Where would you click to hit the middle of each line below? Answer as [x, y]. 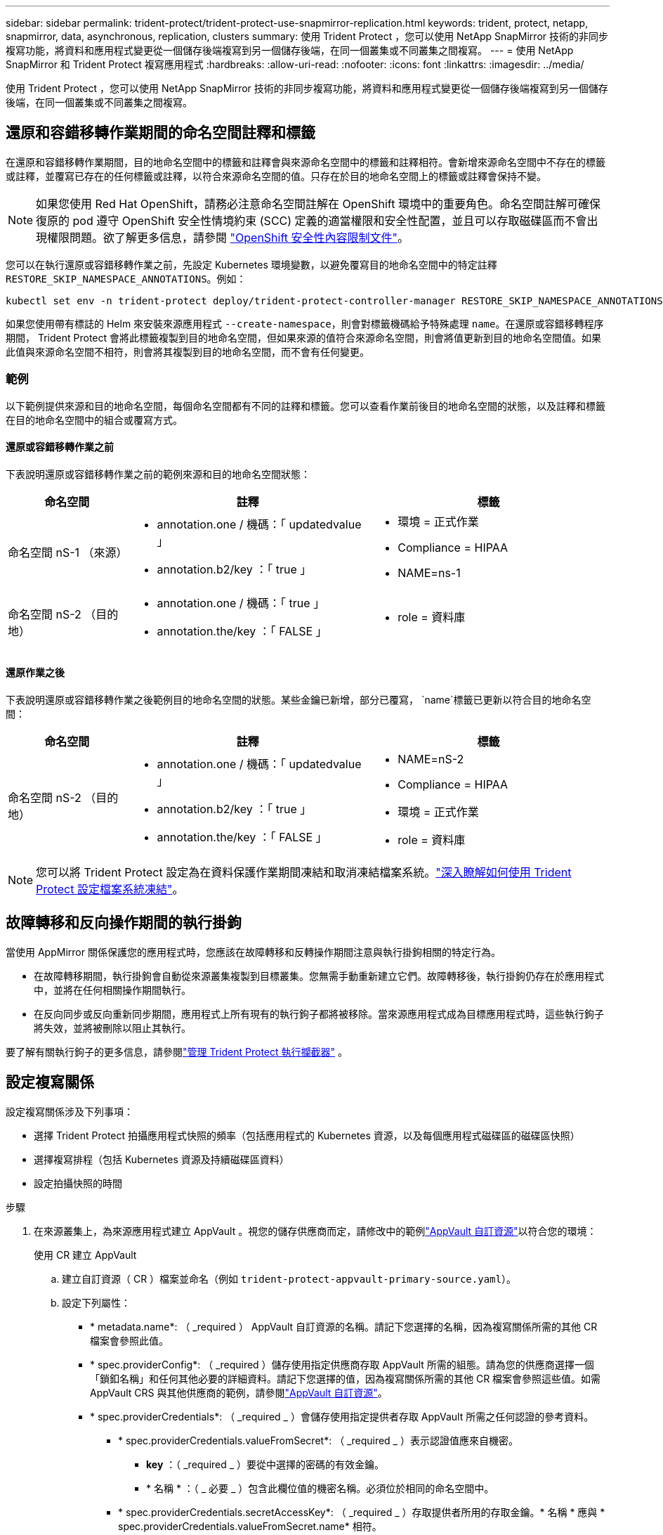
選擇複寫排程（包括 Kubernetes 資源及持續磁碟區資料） [162, 1159]
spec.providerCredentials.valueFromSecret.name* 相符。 [250, 1526]
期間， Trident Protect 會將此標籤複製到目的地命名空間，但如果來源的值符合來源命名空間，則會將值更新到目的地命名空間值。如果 [303, 337]
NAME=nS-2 [431, 759]
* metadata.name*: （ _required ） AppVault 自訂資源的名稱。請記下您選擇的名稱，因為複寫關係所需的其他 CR [344, 1326]
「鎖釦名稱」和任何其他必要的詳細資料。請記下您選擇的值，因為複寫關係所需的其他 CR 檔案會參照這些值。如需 [346, 1378]
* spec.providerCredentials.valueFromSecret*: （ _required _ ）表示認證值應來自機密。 [318, 1440]
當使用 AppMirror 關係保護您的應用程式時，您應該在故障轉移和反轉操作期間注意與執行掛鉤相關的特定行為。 [253, 952]
